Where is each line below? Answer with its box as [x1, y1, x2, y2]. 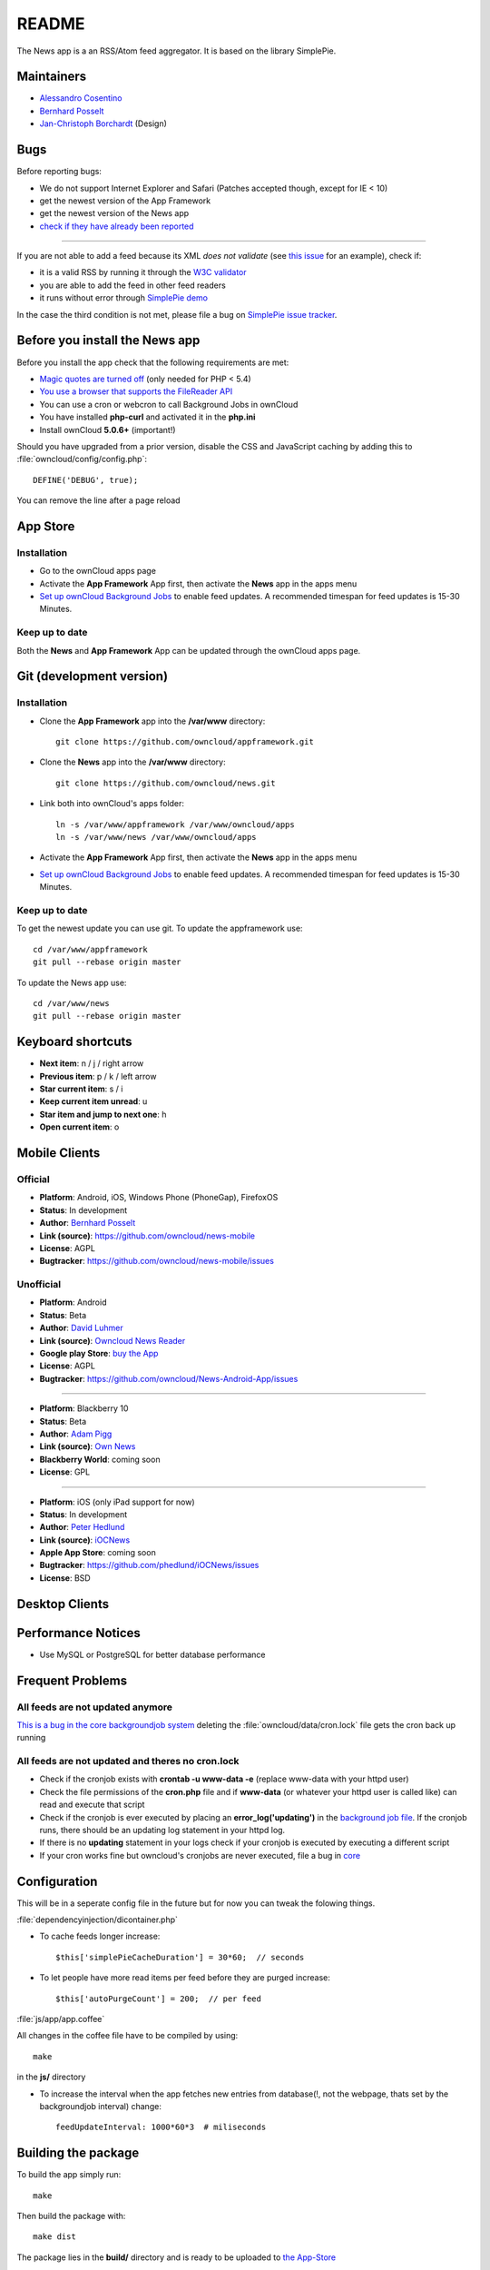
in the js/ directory [16, 2071, 86, 2083]
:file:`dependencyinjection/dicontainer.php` [16, 1914, 179, 1925]
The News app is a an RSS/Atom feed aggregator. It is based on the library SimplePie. [16, 45, 337, 56]
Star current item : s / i [39, 1083, 123, 1094]
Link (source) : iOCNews [39, 1535, 131, 1545]
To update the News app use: [16, 977, 127, 988]
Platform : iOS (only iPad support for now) [39, 1496, 195, 1507]
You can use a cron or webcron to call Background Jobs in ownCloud [39, 399, 299, 410]
